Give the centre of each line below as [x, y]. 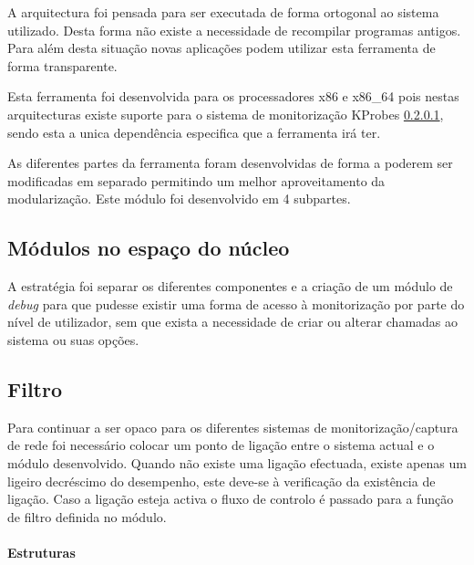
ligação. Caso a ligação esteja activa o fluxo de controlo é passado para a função [231, 499]
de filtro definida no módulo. [87, 516]
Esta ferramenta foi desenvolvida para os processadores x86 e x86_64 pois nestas [233, 96]
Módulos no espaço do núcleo [149, 248]
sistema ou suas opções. [73, 339]
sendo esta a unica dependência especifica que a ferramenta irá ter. [194, 132]
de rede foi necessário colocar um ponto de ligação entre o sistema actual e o [221, 445]
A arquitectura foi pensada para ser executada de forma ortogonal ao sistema [223, 12]
